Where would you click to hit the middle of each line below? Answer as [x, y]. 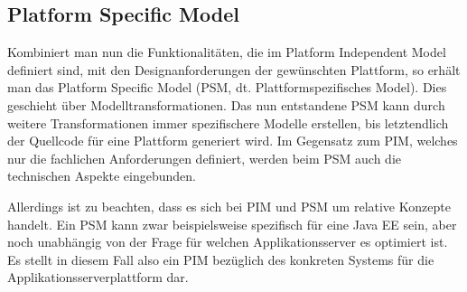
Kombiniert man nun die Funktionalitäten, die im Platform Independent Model [227, 52]
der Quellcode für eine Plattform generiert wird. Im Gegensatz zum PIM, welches [233, 141]
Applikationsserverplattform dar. [98, 277]
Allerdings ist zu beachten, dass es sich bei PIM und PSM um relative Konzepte [229, 206]
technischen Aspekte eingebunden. [102, 176]
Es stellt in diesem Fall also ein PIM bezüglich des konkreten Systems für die [221, 259]
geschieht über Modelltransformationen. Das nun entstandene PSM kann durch [226, 104]
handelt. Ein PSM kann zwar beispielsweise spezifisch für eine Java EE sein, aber [232, 224]
